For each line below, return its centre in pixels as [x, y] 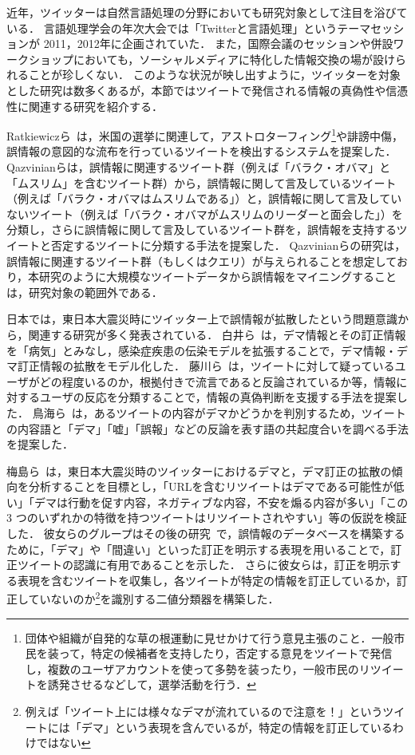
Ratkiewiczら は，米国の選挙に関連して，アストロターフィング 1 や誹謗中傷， [205, 134]
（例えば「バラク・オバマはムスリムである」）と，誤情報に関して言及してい [204, 198]
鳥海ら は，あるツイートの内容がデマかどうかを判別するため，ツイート [219, 412]
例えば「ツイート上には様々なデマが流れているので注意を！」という [204, 712]
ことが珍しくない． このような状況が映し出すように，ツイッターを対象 [214, 75]
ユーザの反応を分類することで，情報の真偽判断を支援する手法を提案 [218, 397]
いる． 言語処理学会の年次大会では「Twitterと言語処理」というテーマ [189, 28]
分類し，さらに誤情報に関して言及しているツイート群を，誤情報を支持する [202, 229]
